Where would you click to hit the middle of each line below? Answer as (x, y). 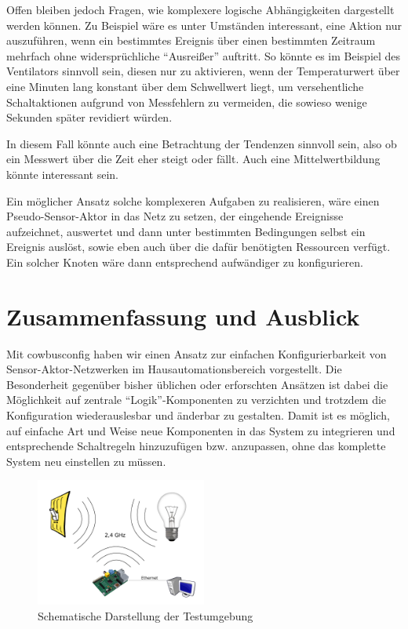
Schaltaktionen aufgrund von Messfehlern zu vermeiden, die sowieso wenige (187, 102)
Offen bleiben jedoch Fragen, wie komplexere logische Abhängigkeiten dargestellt (200, 9)
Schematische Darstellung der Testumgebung (146, 615)
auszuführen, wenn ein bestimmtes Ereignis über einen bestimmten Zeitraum (191, 40)
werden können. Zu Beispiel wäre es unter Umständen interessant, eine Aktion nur (204, 25)
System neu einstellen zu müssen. (86, 461)
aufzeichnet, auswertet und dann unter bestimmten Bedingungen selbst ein (186, 231)
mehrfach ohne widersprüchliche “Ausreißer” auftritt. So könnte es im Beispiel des (204, 55)
